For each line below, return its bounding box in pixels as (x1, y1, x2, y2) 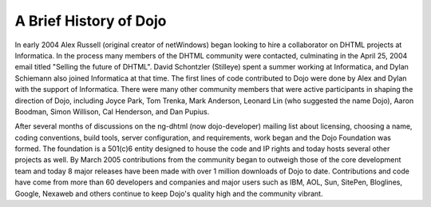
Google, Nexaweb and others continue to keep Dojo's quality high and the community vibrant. (14, 189, 323, 198)
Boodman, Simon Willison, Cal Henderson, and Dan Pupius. (14, 106, 210, 116)
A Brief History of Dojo (14, 12, 167, 30)
